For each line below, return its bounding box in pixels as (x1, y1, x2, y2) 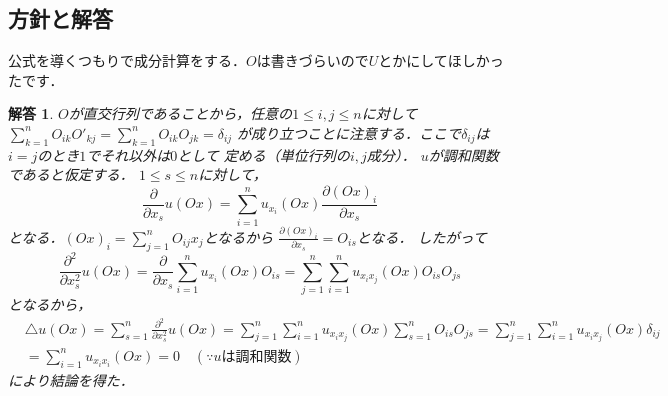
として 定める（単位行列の (177, 144, 350, 165)
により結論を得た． (8, 369, 134, 390)
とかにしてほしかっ (378, 50, 504, 71)
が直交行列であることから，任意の (68, 103, 293, 124)
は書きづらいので (256, 50, 369, 71)
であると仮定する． (8, 164, 134, 185)
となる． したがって (356, 226, 487, 247)
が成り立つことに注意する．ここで (237, 122, 462, 143)
